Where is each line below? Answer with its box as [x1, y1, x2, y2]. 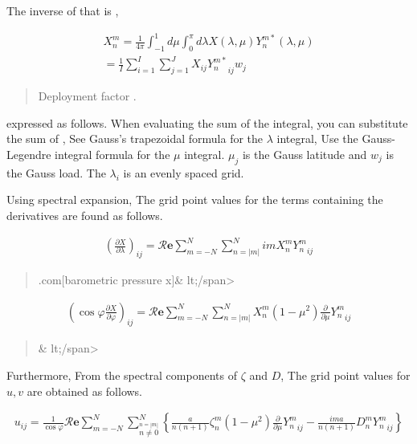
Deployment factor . [38, 88, 137, 104]
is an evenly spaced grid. [123, 164, 244, 181]
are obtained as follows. [27, 382, 143, 399]
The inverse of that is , [6, 2, 119, 18]
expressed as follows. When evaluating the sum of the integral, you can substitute [6, 114, 408, 131]
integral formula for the [55, 146, 170, 163]
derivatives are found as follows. [6, 207, 163, 224]
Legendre [6, 146, 51, 163]
